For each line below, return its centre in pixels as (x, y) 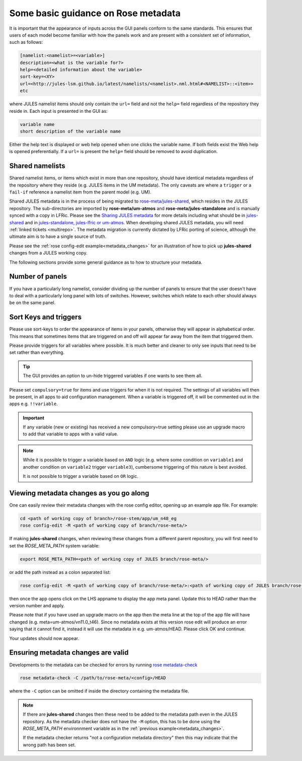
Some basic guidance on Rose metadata (95, 13)
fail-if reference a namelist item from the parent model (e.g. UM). (80, 192)
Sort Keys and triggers (45, 317)
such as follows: (26, 42)
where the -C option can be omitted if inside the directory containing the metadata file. (99, 691)
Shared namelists (37, 166)
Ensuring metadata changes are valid (69, 653)
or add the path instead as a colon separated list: (60, 572)
